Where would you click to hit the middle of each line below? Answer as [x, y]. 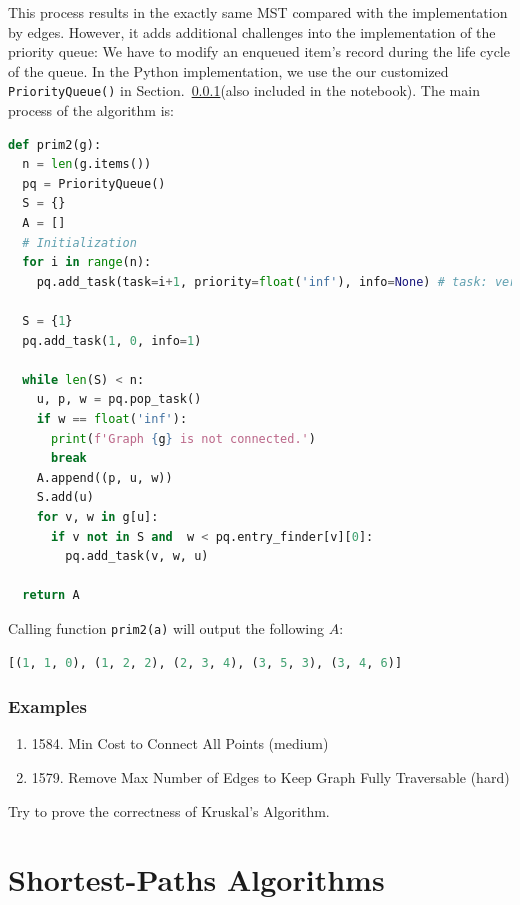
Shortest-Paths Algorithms [196, 879]
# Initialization [79, 242]
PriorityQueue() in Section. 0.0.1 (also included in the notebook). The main [244, 90]
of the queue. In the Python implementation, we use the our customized [228, 70]
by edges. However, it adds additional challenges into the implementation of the [252, 31]
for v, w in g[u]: [97, 516]
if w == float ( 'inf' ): [112, 418]
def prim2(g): [55, 144]
